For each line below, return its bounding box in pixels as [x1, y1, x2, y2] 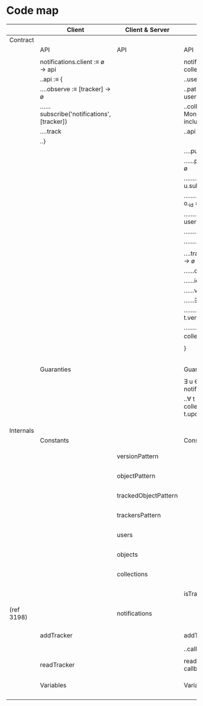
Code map [6, 4, 59, 18]
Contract [9, 36, 34, 44]
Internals [9, 427, 34, 435]
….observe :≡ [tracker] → [40, 85, 111, 93]
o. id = [183, 199, 199, 209]
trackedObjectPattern [117, 491, 178, 500]
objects [117, 551, 138, 559]
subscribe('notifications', [40, 109, 111, 118]
